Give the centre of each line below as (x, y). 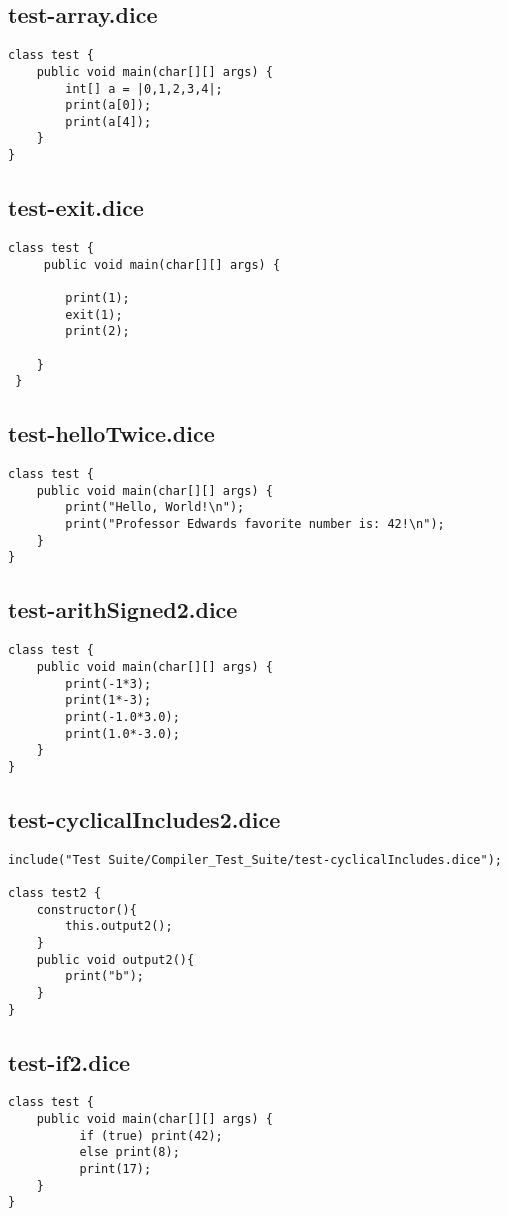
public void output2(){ (115, 959)
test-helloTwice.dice (111, 433)
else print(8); (129, 1152)
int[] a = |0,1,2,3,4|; (144, 88)
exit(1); (94, 314)
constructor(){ (86, 909)
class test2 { (55, 893)
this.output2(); (119, 926)
